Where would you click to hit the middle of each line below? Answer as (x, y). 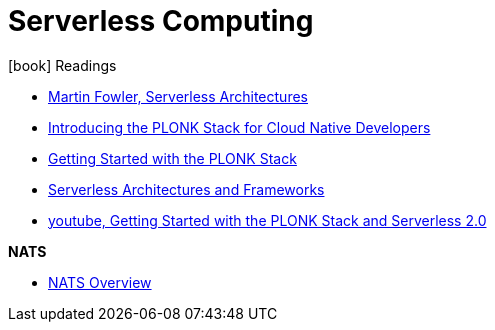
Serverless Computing (161, 21)
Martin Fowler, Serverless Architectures (178, 96)
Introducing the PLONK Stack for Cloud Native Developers (239, 127)
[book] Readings (62, 65)
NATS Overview (100, 282)
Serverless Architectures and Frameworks (186, 189)
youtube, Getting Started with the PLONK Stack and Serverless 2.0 (267, 220)
